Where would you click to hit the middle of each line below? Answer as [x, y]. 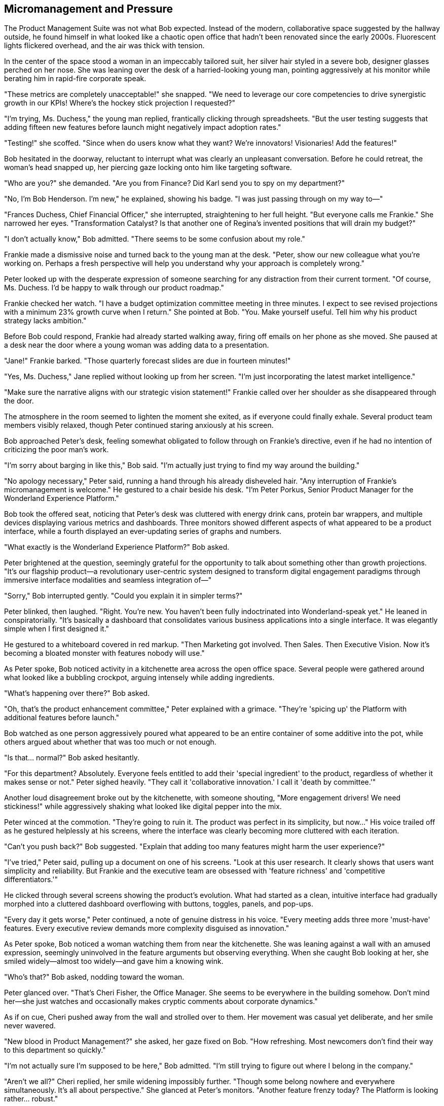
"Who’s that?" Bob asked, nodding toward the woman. [94, 977]
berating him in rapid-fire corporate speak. [75, 79]
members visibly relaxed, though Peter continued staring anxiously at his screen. [139, 425]
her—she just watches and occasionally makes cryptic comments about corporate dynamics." [161, 1001]
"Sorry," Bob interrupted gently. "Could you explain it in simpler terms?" [123, 596]
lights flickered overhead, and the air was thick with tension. [104, 46]
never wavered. [30, 1026]
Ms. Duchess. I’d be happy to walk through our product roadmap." [114, 288]
